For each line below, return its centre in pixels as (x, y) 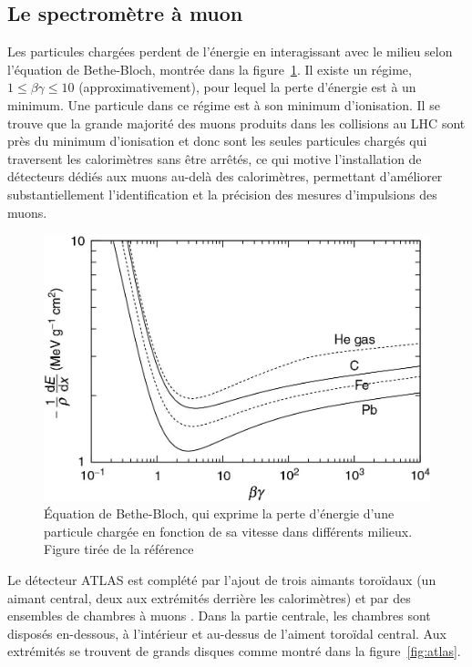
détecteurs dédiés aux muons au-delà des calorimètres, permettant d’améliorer (225, 176)
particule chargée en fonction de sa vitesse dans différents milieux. (228, 531)
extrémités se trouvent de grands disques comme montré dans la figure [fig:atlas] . (234, 651)
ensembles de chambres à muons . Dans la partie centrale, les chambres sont (219, 616)
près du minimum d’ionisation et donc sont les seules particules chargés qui (217, 141)
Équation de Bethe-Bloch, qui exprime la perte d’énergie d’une (219, 513)
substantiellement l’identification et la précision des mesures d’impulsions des (222, 194)
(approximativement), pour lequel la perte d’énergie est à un (247, 87)
